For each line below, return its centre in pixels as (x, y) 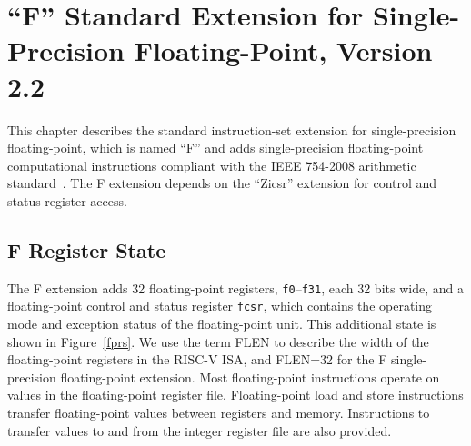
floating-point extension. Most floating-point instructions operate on (250, 377)
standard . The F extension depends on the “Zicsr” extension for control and (222, 183)
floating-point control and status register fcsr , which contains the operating (220, 306)
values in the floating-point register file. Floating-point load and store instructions (235, 395)
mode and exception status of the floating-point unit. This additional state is (222, 323)
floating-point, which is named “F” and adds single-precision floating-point (215, 148)
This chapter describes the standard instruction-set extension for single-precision (232, 129)
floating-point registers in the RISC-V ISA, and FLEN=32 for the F (197, 359)
